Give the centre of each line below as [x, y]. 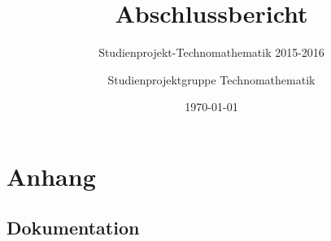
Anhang [51, 176]
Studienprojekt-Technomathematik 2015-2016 [211, 52]
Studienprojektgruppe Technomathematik [211, 79]
